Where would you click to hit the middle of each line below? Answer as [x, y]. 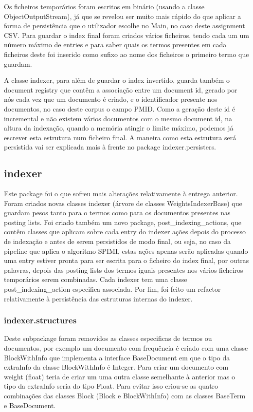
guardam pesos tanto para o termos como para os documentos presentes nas [117, 213]
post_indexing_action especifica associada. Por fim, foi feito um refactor [112, 289]
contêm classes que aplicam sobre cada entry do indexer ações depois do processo [125, 232]
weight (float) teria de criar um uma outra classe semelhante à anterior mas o [119, 376]
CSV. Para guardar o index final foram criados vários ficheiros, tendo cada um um [126, 35]
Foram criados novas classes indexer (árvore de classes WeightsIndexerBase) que [123, 203]
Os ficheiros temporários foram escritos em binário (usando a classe [104, 6]
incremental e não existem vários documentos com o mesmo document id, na [118, 118]
